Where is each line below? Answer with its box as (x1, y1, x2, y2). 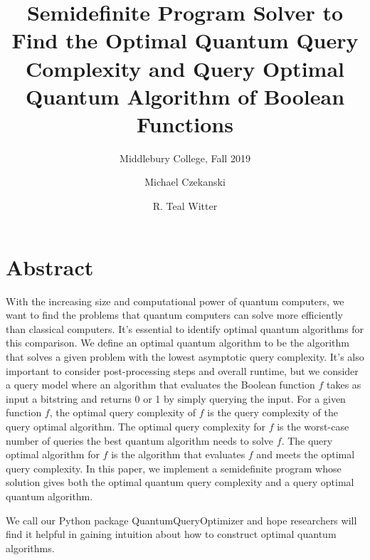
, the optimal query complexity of (49, 405, 196, 420)
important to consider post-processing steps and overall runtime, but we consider (6, 363, 359, 378)
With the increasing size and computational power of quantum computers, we (6, 293, 344, 308)
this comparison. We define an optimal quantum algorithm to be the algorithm (6, 335, 349, 350)
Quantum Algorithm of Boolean (25, 81, 345, 110)
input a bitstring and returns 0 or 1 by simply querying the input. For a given (6, 391, 346, 406)
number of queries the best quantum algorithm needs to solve (6, 433, 274, 448)
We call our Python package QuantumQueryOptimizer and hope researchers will (6, 512, 357, 527)
